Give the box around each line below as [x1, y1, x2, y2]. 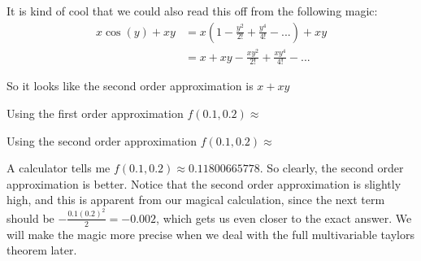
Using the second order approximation [7, 132, 197, 149]
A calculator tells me [7, 159, 111, 176]
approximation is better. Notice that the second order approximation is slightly [7, 175, 401, 192]
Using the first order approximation [7, 104, 184, 121]
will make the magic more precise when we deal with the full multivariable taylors [7, 225, 414, 242]
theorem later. [7, 241, 77, 259]
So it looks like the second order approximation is [7, 77, 254, 94]
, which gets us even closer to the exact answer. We [156, 209, 412, 226]
